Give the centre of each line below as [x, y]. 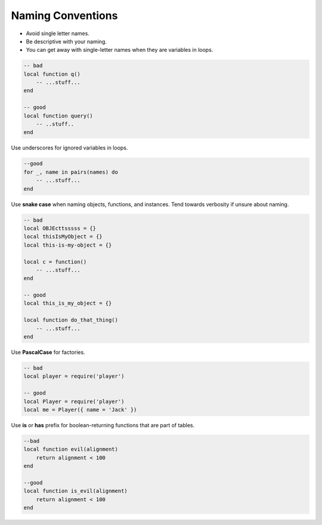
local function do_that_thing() [71, 320]
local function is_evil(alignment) [75, 491]
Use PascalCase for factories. [48, 352]
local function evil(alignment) [71, 449]
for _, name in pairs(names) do [71, 172]
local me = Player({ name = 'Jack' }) [80, 409]
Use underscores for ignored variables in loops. [69, 148]
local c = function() [55, 262]
